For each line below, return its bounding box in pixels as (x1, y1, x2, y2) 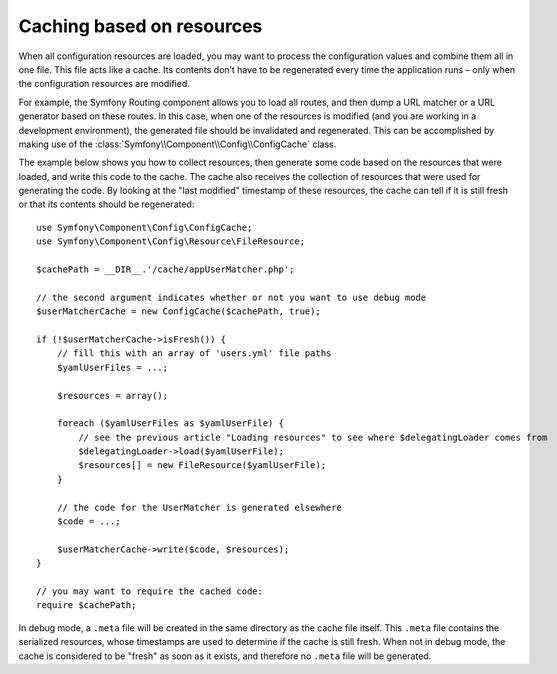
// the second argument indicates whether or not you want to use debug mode (36, 291, 427, 303)
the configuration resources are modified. (18, 78, 190, 90)
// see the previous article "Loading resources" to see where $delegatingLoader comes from (78, 431, 548, 443)
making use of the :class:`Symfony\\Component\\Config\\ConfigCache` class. (18, 138, 337, 150)
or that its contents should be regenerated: (18, 198, 195, 210)
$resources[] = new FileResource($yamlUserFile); (78, 460, 327, 471)
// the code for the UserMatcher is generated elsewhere (56, 501, 342, 513)
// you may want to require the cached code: (36, 586, 264, 597)
